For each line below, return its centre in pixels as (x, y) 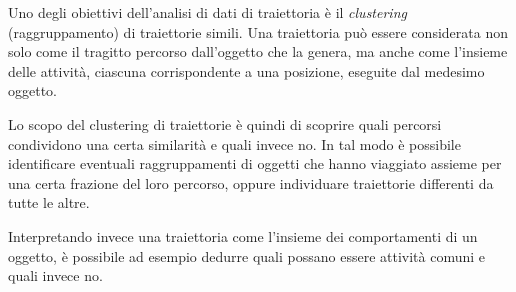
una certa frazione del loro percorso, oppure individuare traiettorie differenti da (251, 182)
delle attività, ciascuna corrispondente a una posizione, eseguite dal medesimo (246, 70)
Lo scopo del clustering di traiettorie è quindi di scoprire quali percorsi (225, 123)
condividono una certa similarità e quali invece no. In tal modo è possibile (234, 143)
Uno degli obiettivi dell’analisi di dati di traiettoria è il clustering (207, 12)
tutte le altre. (49, 202)
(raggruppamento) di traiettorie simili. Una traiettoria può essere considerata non (258, 31)
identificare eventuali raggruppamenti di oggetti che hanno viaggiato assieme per (255, 163)
